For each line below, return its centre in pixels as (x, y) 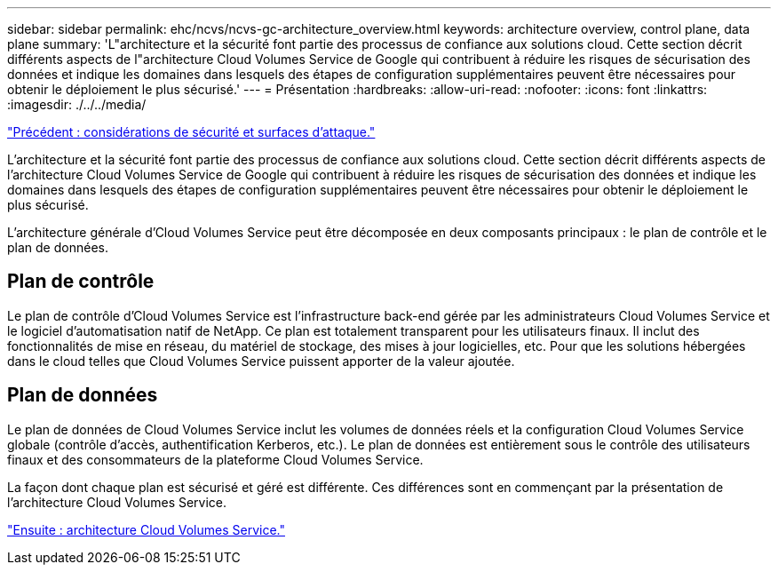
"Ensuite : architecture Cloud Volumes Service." (146, 529)
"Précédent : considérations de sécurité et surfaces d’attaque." (191, 132)
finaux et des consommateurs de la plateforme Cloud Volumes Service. (215, 459)
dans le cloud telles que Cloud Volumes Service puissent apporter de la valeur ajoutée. (261, 361)
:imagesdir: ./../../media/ (77, 104)
